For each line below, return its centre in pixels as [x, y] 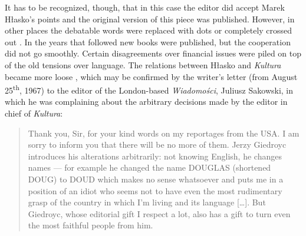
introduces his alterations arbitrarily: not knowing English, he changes [155, 156]
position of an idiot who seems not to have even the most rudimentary [155, 190]
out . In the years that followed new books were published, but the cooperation [148, 41]
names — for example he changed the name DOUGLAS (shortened [149, 167]
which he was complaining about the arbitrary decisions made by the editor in [146, 102]
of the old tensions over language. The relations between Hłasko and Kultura [143, 64]
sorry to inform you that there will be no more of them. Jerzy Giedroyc [157, 144]
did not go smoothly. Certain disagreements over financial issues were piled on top [153, 53]
